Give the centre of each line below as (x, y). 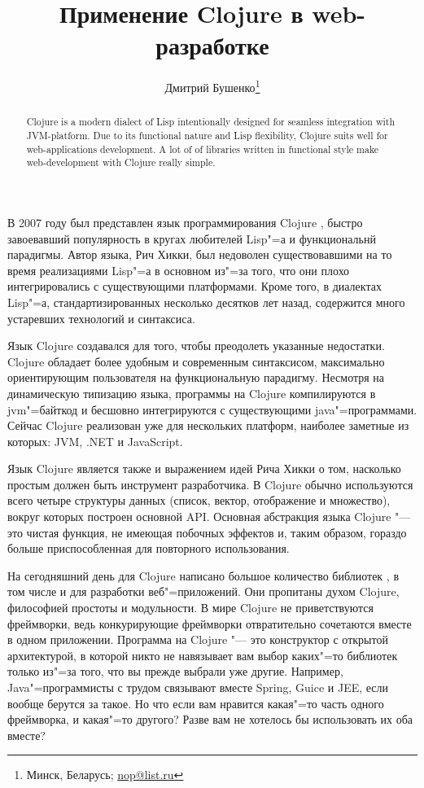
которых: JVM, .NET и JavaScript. (95, 441)
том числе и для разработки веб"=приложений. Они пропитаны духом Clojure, (203, 591)
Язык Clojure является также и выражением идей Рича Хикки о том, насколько (204, 468)
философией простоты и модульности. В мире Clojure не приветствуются (190, 608)
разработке (212, 45)
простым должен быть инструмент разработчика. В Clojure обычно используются (210, 484)
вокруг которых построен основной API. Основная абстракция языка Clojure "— (209, 517)
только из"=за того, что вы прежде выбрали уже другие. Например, (175, 671)
